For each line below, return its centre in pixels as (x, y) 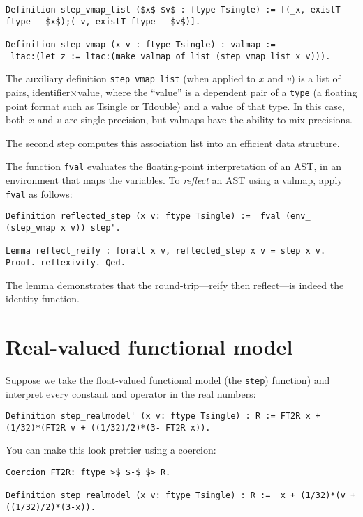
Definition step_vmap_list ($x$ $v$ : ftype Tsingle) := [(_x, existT (173, 10)
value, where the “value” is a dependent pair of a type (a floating (217, 92)
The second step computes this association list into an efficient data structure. (173, 142)
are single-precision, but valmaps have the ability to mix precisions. (208, 119)
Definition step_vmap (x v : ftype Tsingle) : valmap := (141, 44)
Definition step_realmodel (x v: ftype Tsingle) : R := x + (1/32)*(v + (181, 496)
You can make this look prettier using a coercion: (111, 450)
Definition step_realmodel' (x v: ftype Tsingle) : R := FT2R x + (163, 416)
